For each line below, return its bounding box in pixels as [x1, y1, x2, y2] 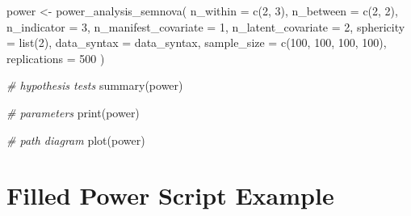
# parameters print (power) [6, 104, 140, 121]
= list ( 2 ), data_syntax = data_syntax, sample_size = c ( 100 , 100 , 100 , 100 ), [6, 34, 387, 51]
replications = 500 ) [6, 49, 105, 66]
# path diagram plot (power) [6, 131, 145, 148]
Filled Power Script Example [6, 179, 334, 212]
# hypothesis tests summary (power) [6, 77, 183, 94]
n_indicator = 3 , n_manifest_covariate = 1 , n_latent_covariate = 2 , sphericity [6, 18, 405, 35]
